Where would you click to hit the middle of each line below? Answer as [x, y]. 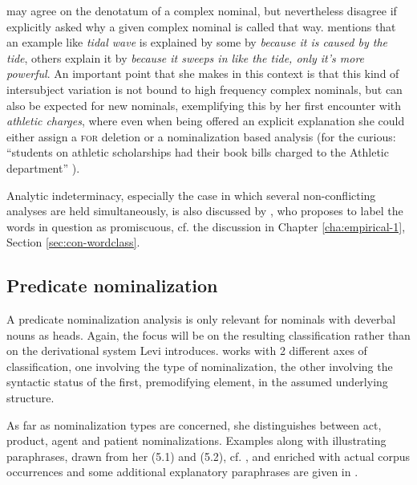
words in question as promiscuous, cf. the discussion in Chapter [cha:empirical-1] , [206, 226]
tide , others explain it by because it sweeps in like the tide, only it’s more [186, 57]
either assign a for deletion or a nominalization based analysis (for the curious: [201, 136]
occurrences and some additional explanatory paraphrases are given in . [182, 472]
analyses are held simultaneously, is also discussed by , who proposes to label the [205, 211]
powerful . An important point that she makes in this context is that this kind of [203, 73]
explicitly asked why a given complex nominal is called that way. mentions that [201, 26]
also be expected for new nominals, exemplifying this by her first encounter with [204, 105]
